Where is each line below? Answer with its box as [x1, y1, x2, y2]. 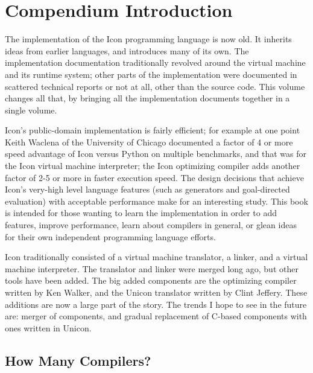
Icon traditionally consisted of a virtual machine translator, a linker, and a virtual [5, 250, 308, 263]
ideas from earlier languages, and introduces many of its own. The [5, 44, 249, 57]
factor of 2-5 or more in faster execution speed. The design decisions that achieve [5, 171, 304, 183]
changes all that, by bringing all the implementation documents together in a [5, 92, 290, 104]
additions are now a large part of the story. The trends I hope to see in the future [5, 298, 307, 310]
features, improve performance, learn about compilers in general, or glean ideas [5, 218, 297, 231]
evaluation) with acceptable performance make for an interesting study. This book [5, 194, 308, 207]
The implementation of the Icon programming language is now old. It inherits [5, 33, 292, 45]
